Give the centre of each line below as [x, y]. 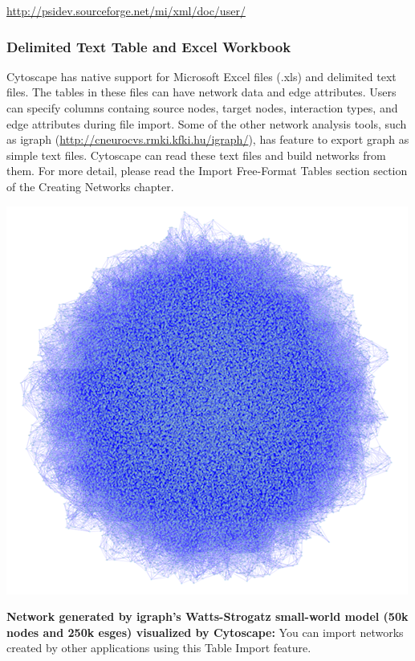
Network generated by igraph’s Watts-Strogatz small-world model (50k [207, 616]
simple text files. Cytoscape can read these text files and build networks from [196, 155]
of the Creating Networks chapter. [90, 186]
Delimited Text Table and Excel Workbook [149, 46]
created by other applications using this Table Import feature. [159, 648]
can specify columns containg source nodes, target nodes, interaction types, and [202, 108]
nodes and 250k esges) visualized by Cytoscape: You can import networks [205, 632]
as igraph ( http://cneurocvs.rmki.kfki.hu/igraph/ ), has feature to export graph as [208, 139]
